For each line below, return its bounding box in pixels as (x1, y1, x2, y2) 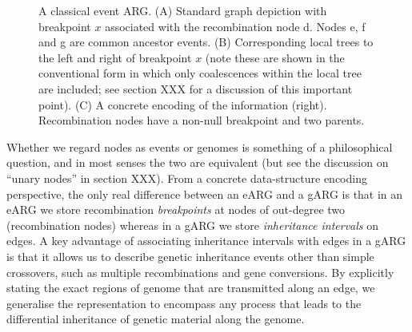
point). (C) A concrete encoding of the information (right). (38, 96, 327, 113)
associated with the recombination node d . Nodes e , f (105, 18, 366, 34)
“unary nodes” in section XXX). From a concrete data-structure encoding (6, 169, 367, 186)
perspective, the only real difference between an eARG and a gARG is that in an (6, 185, 403, 202)
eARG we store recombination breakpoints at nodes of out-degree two (6, 201, 346, 218)
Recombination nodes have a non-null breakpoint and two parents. (38, 112, 365, 128)
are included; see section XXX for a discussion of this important (38, 80, 353, 97)
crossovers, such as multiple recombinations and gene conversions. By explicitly (6, 263, 394, 280)
